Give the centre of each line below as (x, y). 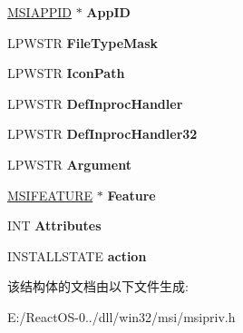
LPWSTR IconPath (66, 73)
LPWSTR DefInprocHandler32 (102, 134)
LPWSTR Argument (69, 164)
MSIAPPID (39, 12)
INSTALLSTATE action (77, 255)
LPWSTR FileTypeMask (83, 42)
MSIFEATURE (50, 195)
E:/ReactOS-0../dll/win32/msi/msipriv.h (121, 316)
